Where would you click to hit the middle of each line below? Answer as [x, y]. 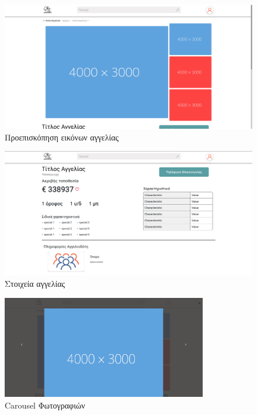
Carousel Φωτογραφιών [45, 405]
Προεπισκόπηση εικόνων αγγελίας [62, 137]
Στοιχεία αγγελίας [35, 284]
